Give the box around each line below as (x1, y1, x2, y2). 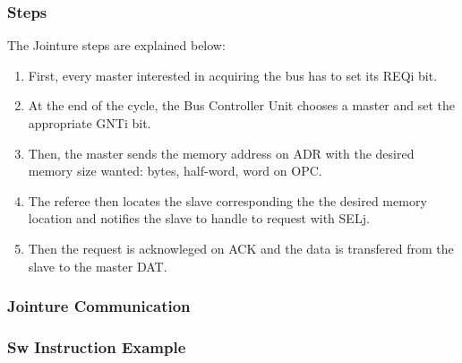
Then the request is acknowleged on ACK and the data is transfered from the (28, 238, 454, 257)
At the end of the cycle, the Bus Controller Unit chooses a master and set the (28, 96, 456, 115)
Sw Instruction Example (7, 335, 186, 358)
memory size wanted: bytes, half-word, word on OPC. (28, 161, 322, 180)
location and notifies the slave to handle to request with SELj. (28, 209, 370, 228)
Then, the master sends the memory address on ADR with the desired (28, 143, 415, 162)
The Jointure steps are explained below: (7, 36, 226, 55)
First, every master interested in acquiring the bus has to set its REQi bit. (28, 65, 438, 84)
